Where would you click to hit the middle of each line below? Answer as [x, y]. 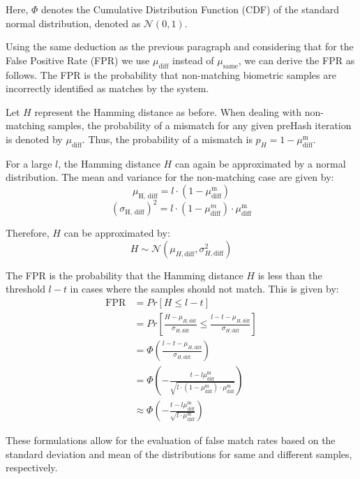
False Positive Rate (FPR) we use [78, 60]
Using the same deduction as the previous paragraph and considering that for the [180, 46]
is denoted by [34, 139]
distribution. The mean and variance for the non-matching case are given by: [170, 177]
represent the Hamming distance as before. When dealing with [168, 111]
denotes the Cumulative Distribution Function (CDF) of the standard [190, 9]
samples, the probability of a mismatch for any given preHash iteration [200, 125]
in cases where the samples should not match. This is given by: [204, 289]
